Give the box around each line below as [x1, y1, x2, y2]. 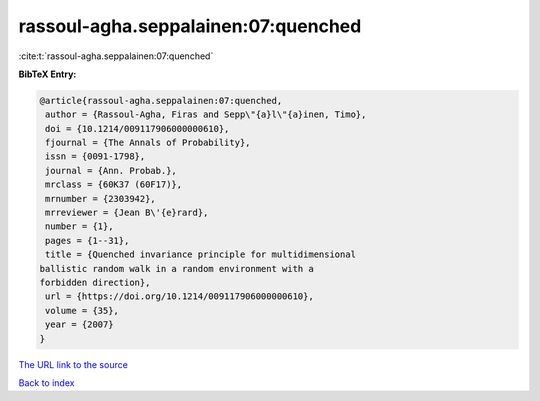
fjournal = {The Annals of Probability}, [45, 137, 251, 149]
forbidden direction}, [39, 277, 151, 288]
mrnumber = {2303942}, [45, 193, 157, 204]
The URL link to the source [18, 358, 129, 370]
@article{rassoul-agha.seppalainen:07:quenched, [39, 95, 283, 106]
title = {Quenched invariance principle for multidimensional [45, 249, 357, 260]
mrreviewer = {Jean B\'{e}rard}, [45, 207, 209, 219]
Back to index [18, 376, 75, 389]
